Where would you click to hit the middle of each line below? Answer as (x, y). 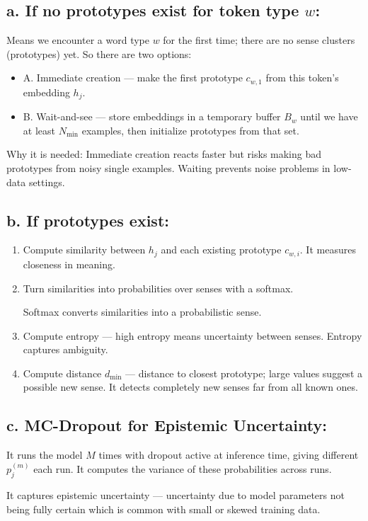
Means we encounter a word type (78, 40)
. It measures (328, 250)
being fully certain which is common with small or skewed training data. (163, 509)
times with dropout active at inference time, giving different (229, 455)
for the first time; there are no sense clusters (259, 40)
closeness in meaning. (69, 264)
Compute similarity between (84, 250)
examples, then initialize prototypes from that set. (190, 130)
